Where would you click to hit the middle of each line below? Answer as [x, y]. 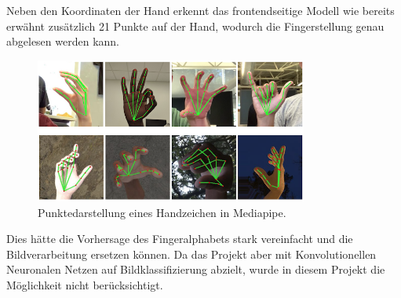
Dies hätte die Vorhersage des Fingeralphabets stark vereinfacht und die [180, 239]
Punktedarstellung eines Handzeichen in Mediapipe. [162, 212]
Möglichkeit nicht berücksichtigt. [85, 285]
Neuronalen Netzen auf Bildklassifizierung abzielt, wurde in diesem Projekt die [196, 269]
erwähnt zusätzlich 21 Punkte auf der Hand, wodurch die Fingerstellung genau [195, 26]
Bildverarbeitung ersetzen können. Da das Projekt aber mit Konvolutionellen [191, 254]
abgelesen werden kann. [63, 41]
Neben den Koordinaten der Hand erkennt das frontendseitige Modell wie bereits [200, 11]
